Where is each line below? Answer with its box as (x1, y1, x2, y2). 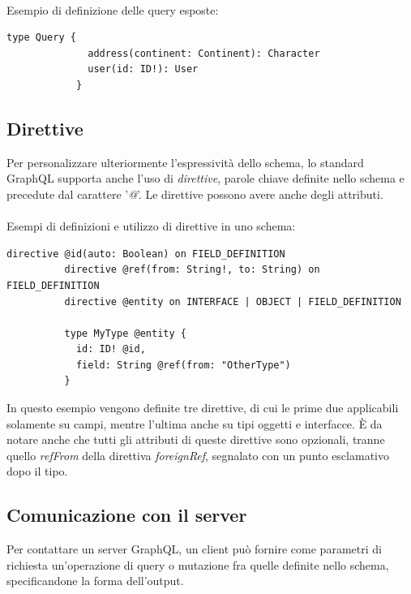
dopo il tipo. (6, 463, 68, 480)
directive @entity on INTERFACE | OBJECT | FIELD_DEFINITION (64, 295, 401, 308)
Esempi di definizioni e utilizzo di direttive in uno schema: (6, 217, 296, 235)
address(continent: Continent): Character (88, 47, 320, 59)
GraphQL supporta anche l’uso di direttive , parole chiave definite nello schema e (6, 170, 405, 187)
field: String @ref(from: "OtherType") (75, 359, 291, 371)
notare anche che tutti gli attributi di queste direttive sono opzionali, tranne (6, 431, 385, 448)
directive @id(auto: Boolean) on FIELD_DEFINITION (6, 247, 285, 260)
